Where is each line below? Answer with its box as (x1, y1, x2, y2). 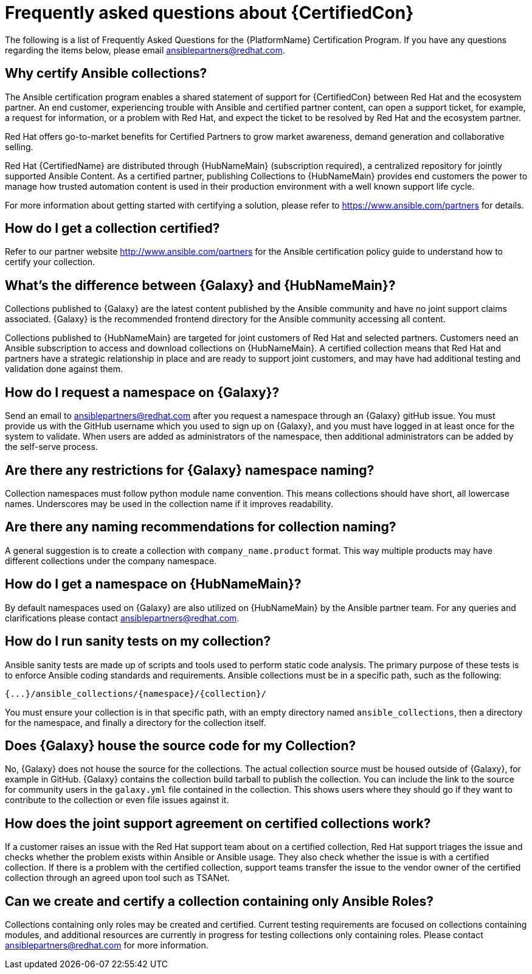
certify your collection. (5, 257, 95, 268)
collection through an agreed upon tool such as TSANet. (5, 872, 230, 883)
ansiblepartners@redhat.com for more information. (5, 940, 209, 951)
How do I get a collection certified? (5, 221, 220, 237)
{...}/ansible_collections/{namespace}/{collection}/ (5, 688, 266, 699)
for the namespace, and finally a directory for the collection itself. (5, 717, 266, 728)
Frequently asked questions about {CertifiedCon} (5, 2, 414, 23)
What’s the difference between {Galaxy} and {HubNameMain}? (5, 277, 396, 293)
